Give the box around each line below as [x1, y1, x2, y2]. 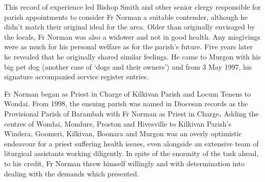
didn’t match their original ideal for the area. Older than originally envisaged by [4, 21, 255, 32]
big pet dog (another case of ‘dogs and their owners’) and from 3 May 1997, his [4, 61, 252, 72]
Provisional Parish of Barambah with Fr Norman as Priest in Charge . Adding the [4, 108, 259, 118]
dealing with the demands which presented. [4, 168, 139, 178]
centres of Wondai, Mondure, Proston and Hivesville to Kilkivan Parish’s [4, 118, 231, 129]
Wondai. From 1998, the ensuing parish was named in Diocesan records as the [4, 98, 248, 109]
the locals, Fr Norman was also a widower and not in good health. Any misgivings [4, 31, 260, 42]
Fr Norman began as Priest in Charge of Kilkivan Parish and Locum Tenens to [4, 88, 251, 99]
